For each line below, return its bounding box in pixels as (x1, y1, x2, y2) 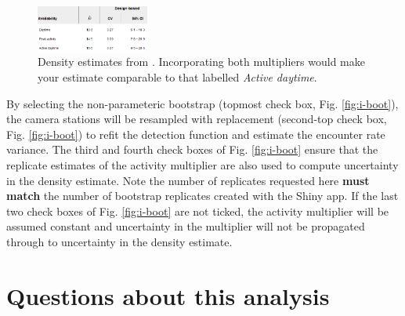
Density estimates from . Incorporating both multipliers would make (38, 53, 365, 70)
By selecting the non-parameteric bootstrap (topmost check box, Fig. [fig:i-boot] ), (6, 95, 399, 111)
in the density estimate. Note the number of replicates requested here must (6, 172, 370, 188)
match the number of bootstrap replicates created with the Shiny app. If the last (6, 187, 399, 204)
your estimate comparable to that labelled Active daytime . (38, 69, 317, 85)
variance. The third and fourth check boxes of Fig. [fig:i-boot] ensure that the (6, 141, 378, 158)
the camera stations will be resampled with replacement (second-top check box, (6, 111, 387, 127)
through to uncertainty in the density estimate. (6, 233, 233, 249)
